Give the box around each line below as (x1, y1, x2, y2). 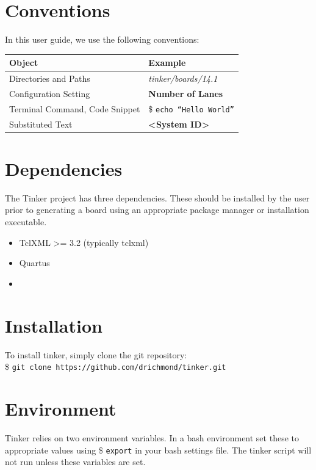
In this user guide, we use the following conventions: (5, 33, 199, 46)
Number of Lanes (148, 87, 223, 99)
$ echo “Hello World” (148, 102, 234, 115)
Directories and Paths (9, 72, 90, 85)
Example (148, 56, 186, 69)
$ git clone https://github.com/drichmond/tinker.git (5, 360, 226, 373)
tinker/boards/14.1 (148, 72, 218, 85)
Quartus (19, 256, 50, 269)
